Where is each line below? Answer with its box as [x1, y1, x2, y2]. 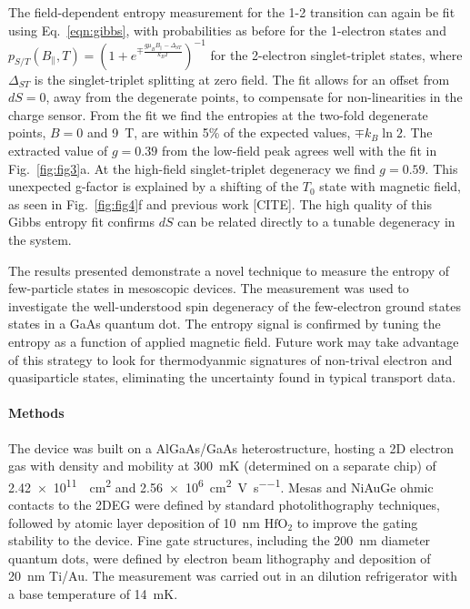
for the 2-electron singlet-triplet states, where [210, 45, 463, 64]
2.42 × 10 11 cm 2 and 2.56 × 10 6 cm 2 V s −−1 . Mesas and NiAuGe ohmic [8, 474, 434, 496]
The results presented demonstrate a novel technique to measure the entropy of [8, 260, 450, 279]
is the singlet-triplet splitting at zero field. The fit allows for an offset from [34, 69, 450, 88]
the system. [8, 230, 72, 249]
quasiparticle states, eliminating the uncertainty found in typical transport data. [8, 368, 456, 387]
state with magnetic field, [319, 177, 461, 196]
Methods [8, 403, 65, 422]
